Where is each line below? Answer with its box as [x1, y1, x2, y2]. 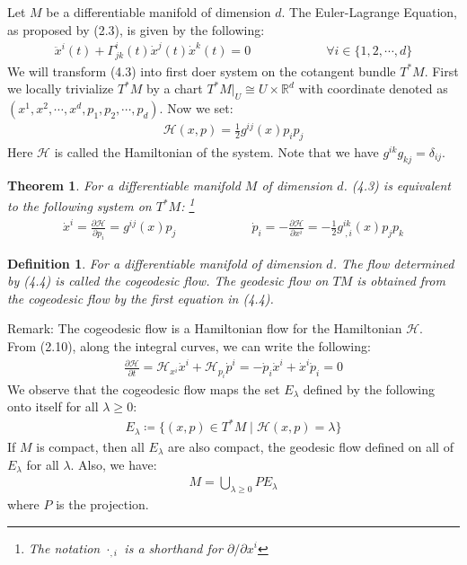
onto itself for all [7, 397, 99, 416]
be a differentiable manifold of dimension [46, 3, 271, 21]
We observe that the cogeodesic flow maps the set [7, 379, 280, 398]
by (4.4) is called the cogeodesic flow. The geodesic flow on [7, 271, 329, 290]
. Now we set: [159, 99, 233, 118]
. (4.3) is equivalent [343, 175, 451, 194]
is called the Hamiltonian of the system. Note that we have [54, 142, 379, 161]
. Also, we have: [70, 455, 157, 473]
